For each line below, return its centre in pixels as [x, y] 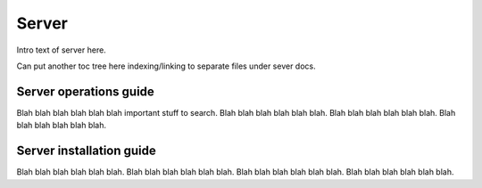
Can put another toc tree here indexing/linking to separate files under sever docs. [166, 66]
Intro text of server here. [61, 50]
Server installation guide [86, 151]
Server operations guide [86, 91]
